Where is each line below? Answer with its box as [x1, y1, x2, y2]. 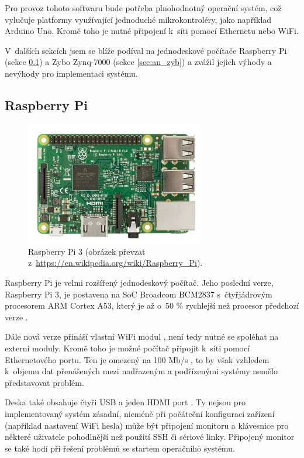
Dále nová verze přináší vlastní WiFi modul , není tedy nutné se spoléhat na [5, 330, 279, 343]
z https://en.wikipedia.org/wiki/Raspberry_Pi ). [28, 257, 203, 269]
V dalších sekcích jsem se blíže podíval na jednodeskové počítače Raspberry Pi [5, 44, 287, 56]
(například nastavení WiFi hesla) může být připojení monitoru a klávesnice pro [5, 419, 289, 431]
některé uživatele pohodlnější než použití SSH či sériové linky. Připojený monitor [5, 430, 295, 443]
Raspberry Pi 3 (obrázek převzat [28, 245, 146, 257]
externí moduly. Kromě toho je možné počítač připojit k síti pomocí [5, 341, 250, 354]
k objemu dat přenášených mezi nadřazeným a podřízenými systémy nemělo [5, 365, 278, 377]
